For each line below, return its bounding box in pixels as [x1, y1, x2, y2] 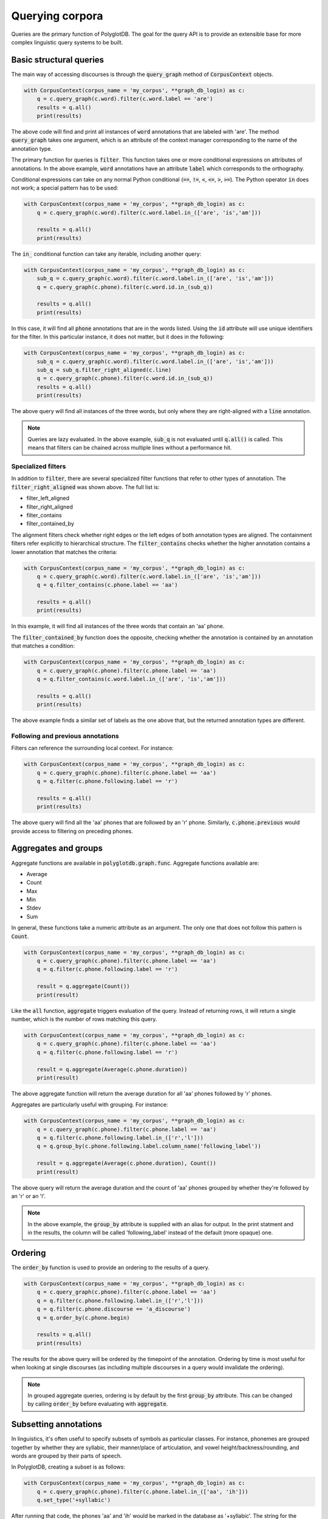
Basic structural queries [11, 55, 104, 65]
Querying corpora [11, 9, 103, 22]
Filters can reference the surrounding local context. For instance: [11, 744, 174, 752]
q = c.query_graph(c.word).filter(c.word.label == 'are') [36, 95, 213, 103]
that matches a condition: [11, 642, 75, 650]
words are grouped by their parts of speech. [11, 1452, 122, 1459]
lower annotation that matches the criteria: [11, 548, 118, 555]
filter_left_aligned [26, 495, 70, 502]
